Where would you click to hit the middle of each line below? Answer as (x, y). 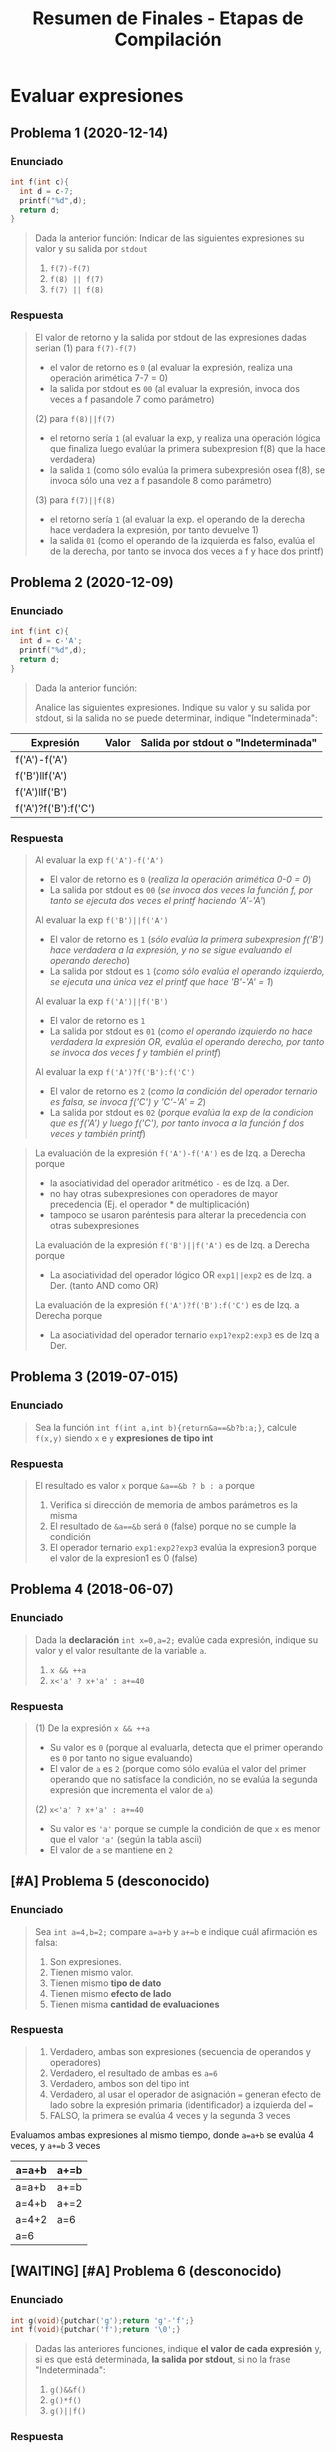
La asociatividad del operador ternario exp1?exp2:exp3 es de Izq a (184, 1334)
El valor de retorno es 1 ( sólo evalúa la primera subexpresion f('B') (187, 939)
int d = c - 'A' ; (51, 641)
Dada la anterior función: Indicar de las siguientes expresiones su (169, 238)
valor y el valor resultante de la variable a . (120, 1650)
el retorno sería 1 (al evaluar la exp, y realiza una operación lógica (185, 438)
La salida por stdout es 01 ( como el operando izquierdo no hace (181, 1031)
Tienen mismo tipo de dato (105, 1983)
